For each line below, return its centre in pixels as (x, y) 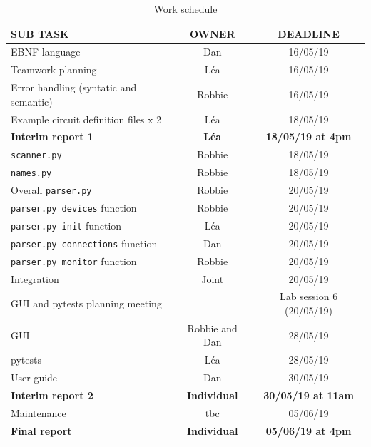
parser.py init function (66, 225)
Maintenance (39, 412)
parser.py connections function (84, 243)
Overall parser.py (51, 190)
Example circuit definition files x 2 (86, 119)
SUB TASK (40, 33)
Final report (41, 430)
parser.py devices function (74, 207)
